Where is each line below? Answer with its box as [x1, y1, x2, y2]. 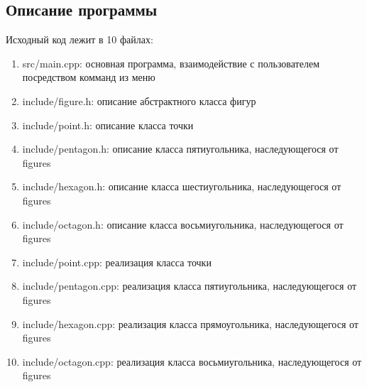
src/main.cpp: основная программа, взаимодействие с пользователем [22, 55, 320, 70]
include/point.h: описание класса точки [22, 117, 194, 132]
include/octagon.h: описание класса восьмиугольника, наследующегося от [22, 217, 344, 231]
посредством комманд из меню [22, 70, 155, 85]
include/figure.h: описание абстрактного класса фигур [22, 93, 256, 108]
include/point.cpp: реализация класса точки [22, 254, 212, 269]
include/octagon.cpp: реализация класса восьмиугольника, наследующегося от [22, 354, 362, 369]
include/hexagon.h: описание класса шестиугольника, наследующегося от [22, 179, 341, 194]
